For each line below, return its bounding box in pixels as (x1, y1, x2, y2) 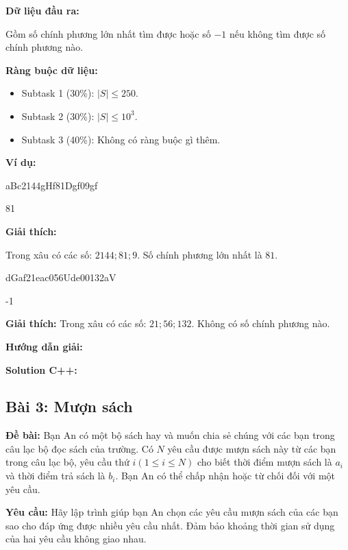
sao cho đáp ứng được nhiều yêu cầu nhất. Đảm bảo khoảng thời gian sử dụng (5, 518, 335, 532)
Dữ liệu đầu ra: (5, 3, 79, 17)
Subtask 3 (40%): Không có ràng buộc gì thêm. (21, 132, 221, 146)
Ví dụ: (5, 155, 36, 169)
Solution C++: (5, 362, 77, 376)
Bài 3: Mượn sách (5, 396, 133, 417)
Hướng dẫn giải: (5, 339, 83, 353)
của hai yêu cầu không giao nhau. (5, 531, 147, 546)
